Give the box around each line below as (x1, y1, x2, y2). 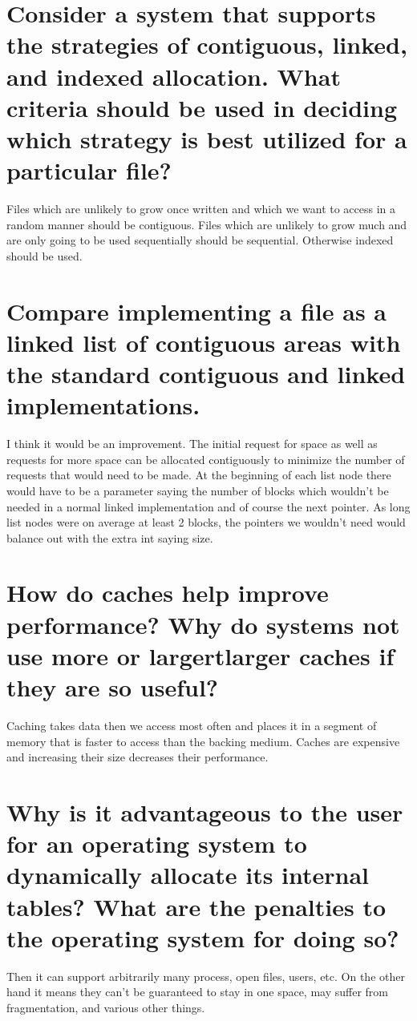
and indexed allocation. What (6, 59, 341, 92)
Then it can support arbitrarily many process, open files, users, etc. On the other (6, 967, 405, 984)
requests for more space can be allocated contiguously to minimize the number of (6, 450, 405, 467)
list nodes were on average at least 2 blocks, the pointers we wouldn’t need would (6, 514, 406, 531)
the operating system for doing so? (6, 921, 399, 954)
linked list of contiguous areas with (6, 325, 401, 358)
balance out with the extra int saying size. (6, 529, 213, 546)
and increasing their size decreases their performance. (6, 749, 269, 765)
